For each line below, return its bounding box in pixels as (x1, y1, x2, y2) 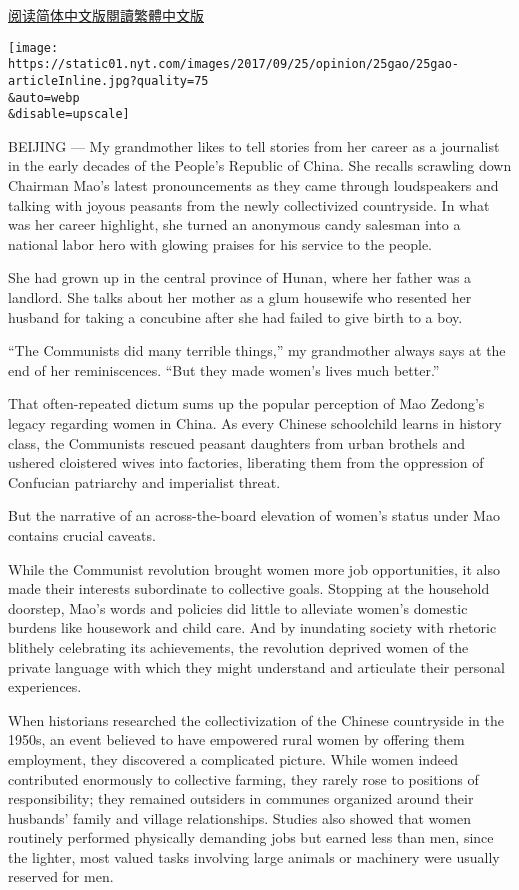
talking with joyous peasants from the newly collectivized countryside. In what (8, 194, 490, 215)
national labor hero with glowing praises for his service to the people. (8, 233, 433, 254)
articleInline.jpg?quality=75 (8, 73, 209, 88)
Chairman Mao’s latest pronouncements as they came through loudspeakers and (8, 175, 499, 196)
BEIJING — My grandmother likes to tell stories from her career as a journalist (8, 135, 500, 156)
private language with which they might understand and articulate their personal (8, 656, 506, 677)
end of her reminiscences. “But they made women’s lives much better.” (8, 359, 440, 380)
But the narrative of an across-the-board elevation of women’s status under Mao (8, 505, 500, 526)
